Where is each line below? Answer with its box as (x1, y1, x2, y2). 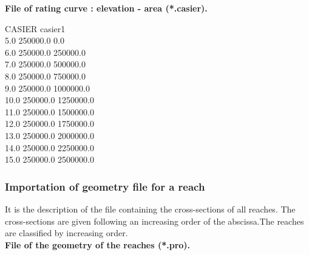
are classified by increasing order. (5, 226, 128, 239)
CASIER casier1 (5, 22, 66, 35)
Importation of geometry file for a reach (5, 178, 205, 194)
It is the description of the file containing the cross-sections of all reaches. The (5, 202, 296, 215)
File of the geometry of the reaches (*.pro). (5, 238, 191, 251)
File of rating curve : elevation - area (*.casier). (5, 2, 208, 14)
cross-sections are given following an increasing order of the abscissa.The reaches (5, 214, 304, 227)
